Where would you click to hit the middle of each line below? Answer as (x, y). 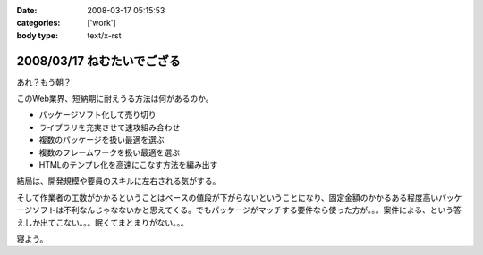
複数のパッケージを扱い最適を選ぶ (102, 140)
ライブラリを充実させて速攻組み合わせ (110, 127)
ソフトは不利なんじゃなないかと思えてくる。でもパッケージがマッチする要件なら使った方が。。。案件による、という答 (247, 210)
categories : (38, 23)
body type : (37, 35)
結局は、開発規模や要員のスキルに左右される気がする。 (119, 181)
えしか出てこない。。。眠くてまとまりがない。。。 (102, 222)
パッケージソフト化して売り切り (97, 115)
